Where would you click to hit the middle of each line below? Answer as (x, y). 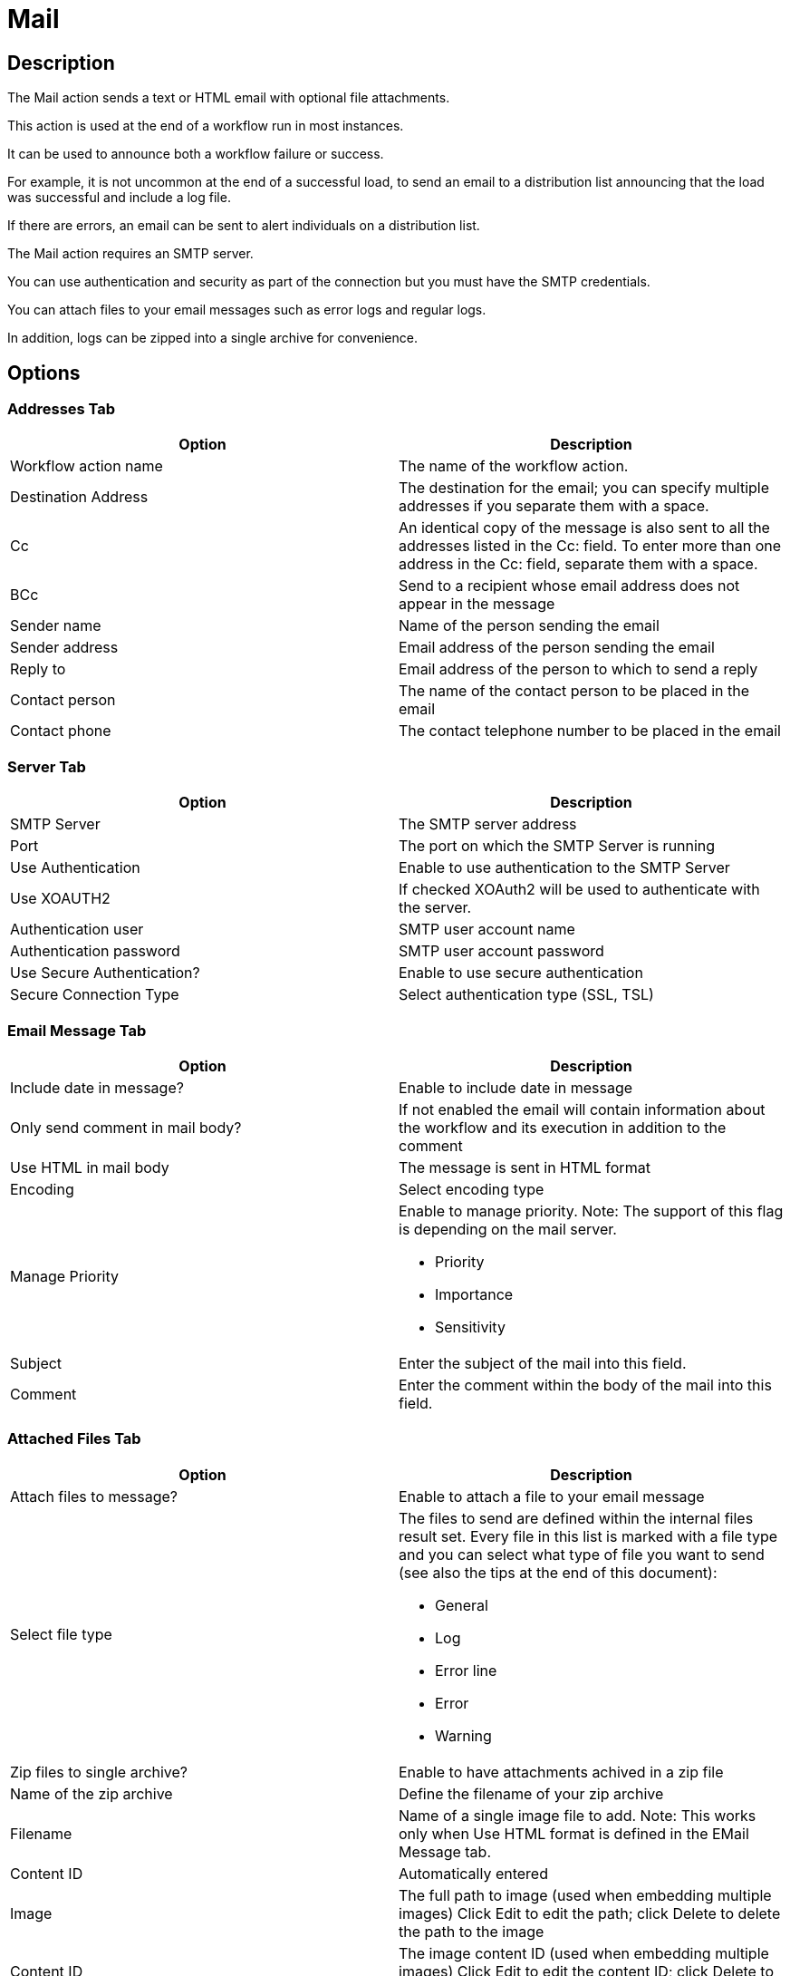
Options (44, 373)
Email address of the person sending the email (557, 648)
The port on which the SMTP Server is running (557, 846)
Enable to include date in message (516, 1087)
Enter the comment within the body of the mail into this (585, 1385)
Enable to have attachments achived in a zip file (561, 1772)
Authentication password (95, 951)
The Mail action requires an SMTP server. (130, 254)
